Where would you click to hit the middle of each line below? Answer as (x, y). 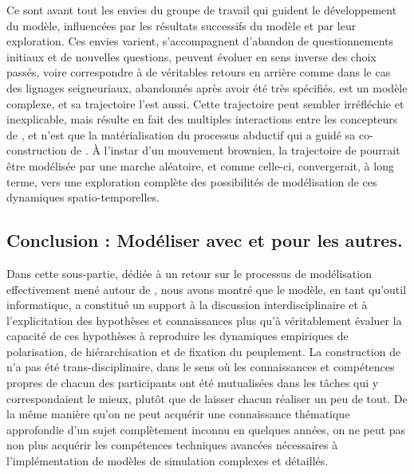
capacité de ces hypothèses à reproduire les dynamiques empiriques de (177, 336)
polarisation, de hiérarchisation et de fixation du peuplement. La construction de (204, 351)
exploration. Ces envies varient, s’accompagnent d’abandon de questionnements (200, 41)
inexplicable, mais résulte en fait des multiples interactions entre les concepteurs (202, 119)
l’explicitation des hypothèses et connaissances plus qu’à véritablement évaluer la (204, 320)
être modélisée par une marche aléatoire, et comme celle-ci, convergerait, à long (200, 165)
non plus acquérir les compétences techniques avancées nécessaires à (172, 445)
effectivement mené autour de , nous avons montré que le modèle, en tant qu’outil (207, 289)
